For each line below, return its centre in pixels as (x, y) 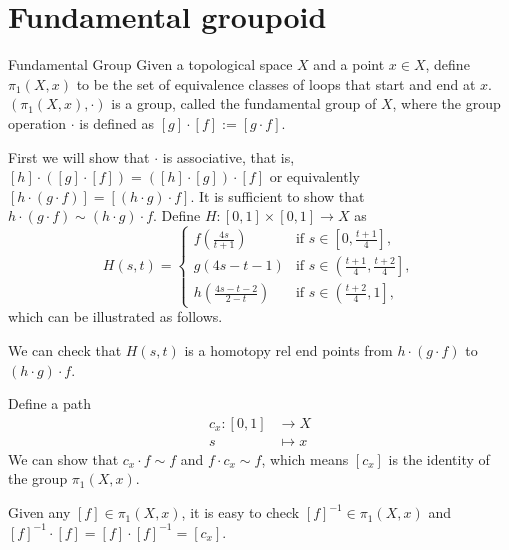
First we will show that (79, 156)
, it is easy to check (240, 512)
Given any (39, 512)
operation (37, 122)
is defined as (117, 122)
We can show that (63, 458)
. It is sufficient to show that (277, 195)
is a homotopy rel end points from (288, 350)
